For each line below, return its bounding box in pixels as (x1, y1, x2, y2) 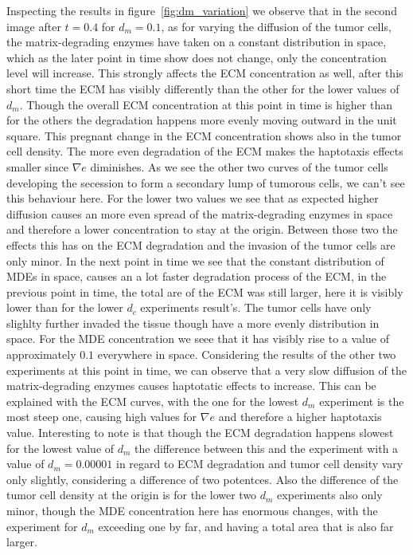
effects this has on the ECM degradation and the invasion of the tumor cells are (6, 236, 395, 253)
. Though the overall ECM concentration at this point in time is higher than (19, 96, 392, 112)
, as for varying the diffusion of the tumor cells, (161, 18, 392, 34)
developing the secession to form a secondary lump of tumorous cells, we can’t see (6, 174, 405, 191)
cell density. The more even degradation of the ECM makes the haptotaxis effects (6, 143, 403, 159)
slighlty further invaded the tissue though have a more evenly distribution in (6, 314, 380, 331)
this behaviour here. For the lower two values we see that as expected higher (6, 190, 379, 207)
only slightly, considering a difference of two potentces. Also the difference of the (6, 470, 399, 487)
